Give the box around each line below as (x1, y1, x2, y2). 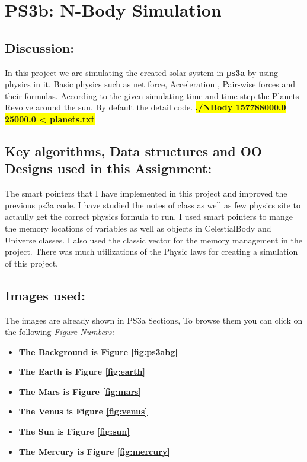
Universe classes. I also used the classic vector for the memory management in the (5, 233, 302, 246)
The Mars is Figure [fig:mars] (18, 385, 141, 397)
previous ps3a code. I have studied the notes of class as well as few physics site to (5, 198, 300, 211)
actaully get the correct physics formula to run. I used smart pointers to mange (5, 210, 293, 223)
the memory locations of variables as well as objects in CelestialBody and (5, 221, 271, 234)
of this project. (5, 257, 58, 269)
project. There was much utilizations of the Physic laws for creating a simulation (5, 245, 298, 258)
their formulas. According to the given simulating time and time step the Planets (5, 89, 299, 102)
